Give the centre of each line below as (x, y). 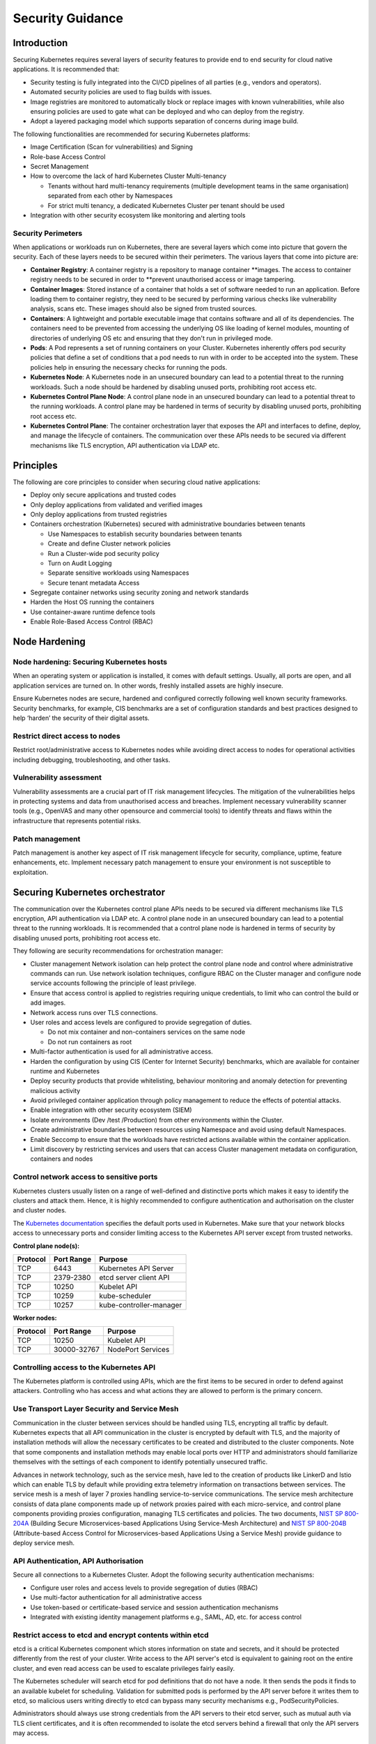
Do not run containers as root (90, 1042)
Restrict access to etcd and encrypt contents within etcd (111, 1634)
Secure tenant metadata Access (94, 582)
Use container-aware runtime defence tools (93, 612)
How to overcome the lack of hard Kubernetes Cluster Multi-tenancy (128, 176)
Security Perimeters (48, 233)
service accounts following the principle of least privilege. (113, 983)
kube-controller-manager (140, 1305)
